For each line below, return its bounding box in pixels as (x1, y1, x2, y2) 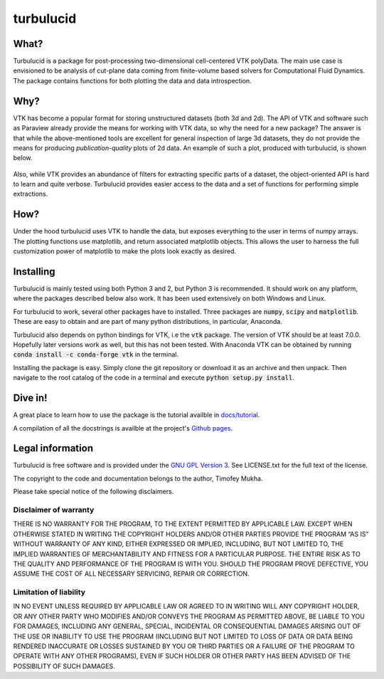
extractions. (13, 189, 48, 199)
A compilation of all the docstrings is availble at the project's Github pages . (13, 423, 233, 432)
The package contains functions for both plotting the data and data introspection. (13, 76, 252, 85)
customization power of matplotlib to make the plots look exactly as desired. (13, 247, 237, 256)
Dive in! (13, 392, 48, 404)
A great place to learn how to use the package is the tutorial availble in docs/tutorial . (13, 411, 260, 419)
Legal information (13, 442, 94, 455)
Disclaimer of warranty (13, 505, 95, 515)
